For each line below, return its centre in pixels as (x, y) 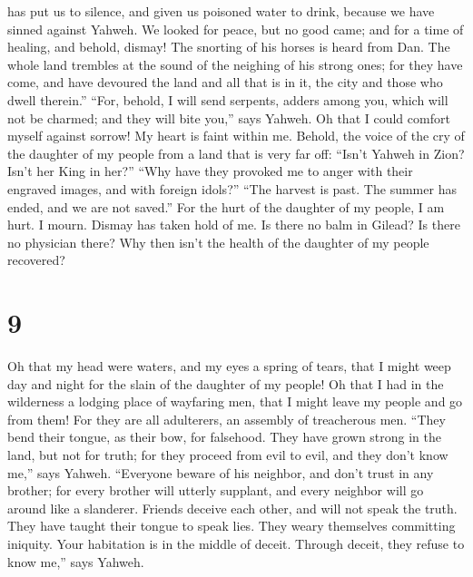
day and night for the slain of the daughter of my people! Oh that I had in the (226, 383)
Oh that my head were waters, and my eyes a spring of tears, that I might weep (229, 366)
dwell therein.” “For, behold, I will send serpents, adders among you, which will (228, 99)
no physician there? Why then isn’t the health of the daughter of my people (218, 242)
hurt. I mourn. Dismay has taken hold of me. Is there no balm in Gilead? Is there (234, 225)
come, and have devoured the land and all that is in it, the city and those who (225, 82)
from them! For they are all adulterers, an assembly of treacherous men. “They (227, 419)
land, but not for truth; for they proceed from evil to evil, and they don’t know (228, 455)
